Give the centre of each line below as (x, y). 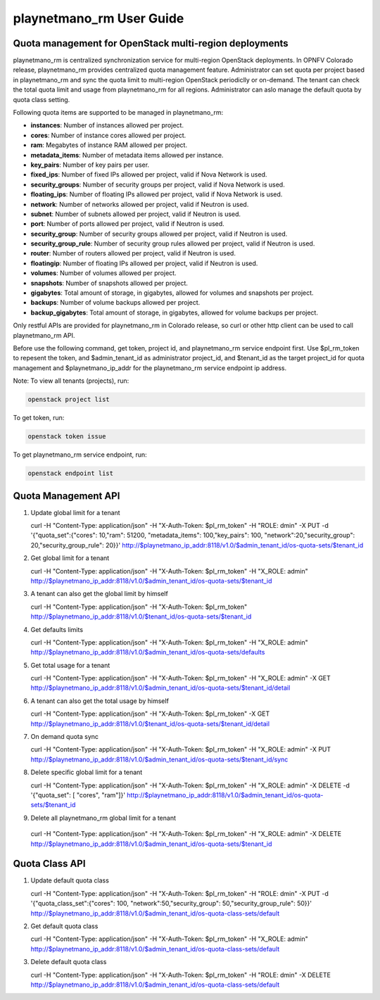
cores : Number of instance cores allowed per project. (108, 135)
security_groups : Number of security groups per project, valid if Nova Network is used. (158, 184)
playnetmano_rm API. (44, 335)
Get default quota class (64, 926)
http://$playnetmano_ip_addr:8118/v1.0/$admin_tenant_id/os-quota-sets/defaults (148, 652)
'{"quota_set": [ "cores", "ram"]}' (78, 795)
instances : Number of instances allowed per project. (107, 125)
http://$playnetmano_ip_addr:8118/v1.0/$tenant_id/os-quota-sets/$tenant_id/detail (150, 723)
